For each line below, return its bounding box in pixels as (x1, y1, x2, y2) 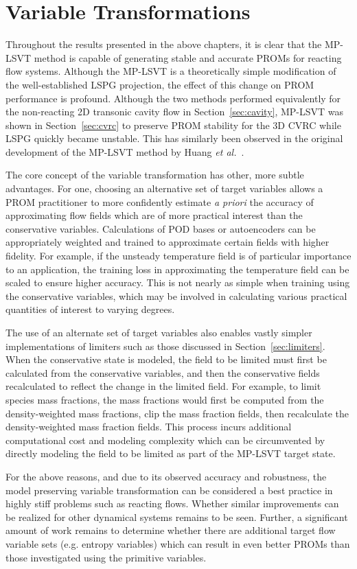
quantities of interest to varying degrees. (5, 302, 175, 316)
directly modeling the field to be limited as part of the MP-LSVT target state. (5, 446, 336, 461)
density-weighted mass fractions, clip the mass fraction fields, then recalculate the (5, 406, 349, 420)
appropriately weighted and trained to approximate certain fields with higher (5, 235, 330, 249)
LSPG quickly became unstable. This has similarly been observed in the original (5, 131, 343, 146)
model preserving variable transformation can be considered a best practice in (5, 483, 333, 497)
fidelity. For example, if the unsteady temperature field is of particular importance (5, 248, 352, 263)
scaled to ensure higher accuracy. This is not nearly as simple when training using (5, 275, 350, 290)
